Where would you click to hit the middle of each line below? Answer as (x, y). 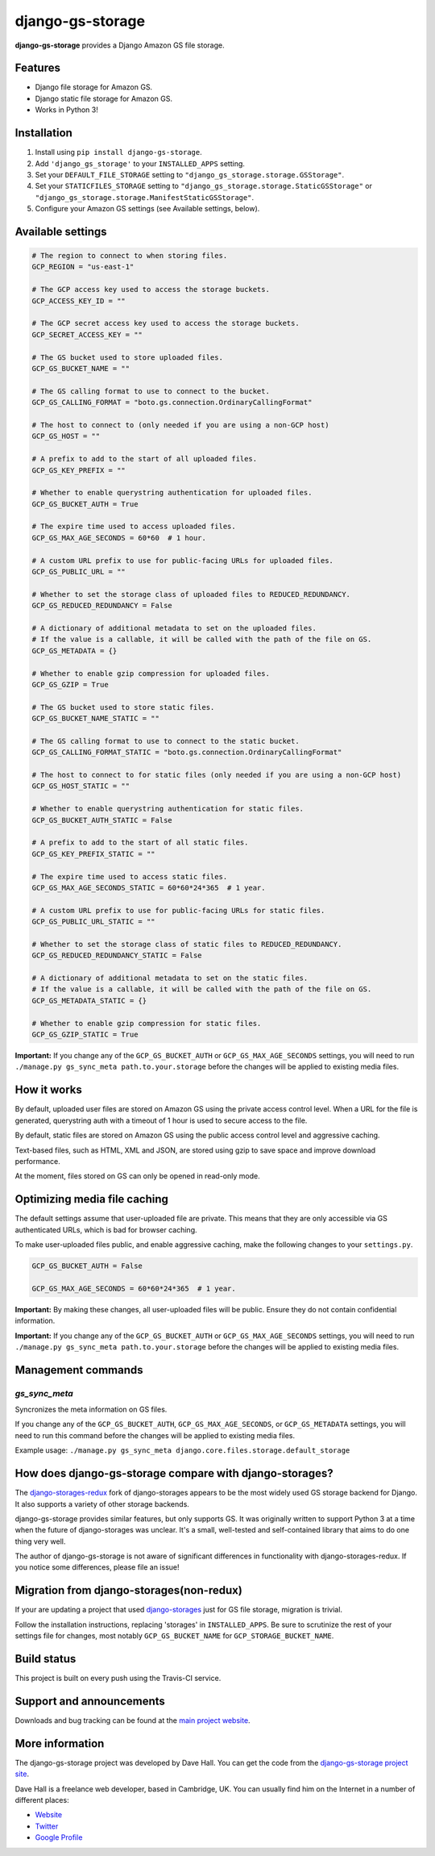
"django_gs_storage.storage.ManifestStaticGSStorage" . (144, 197)
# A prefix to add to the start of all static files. (140, 842)
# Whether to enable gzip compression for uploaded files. (151, 673)
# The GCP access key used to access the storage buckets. (151, 290)
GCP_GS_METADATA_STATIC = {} (89, 1001)
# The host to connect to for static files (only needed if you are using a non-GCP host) (217, 775)
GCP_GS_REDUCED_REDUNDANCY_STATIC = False (117, 955)
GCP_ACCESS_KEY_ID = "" (79, 301)
